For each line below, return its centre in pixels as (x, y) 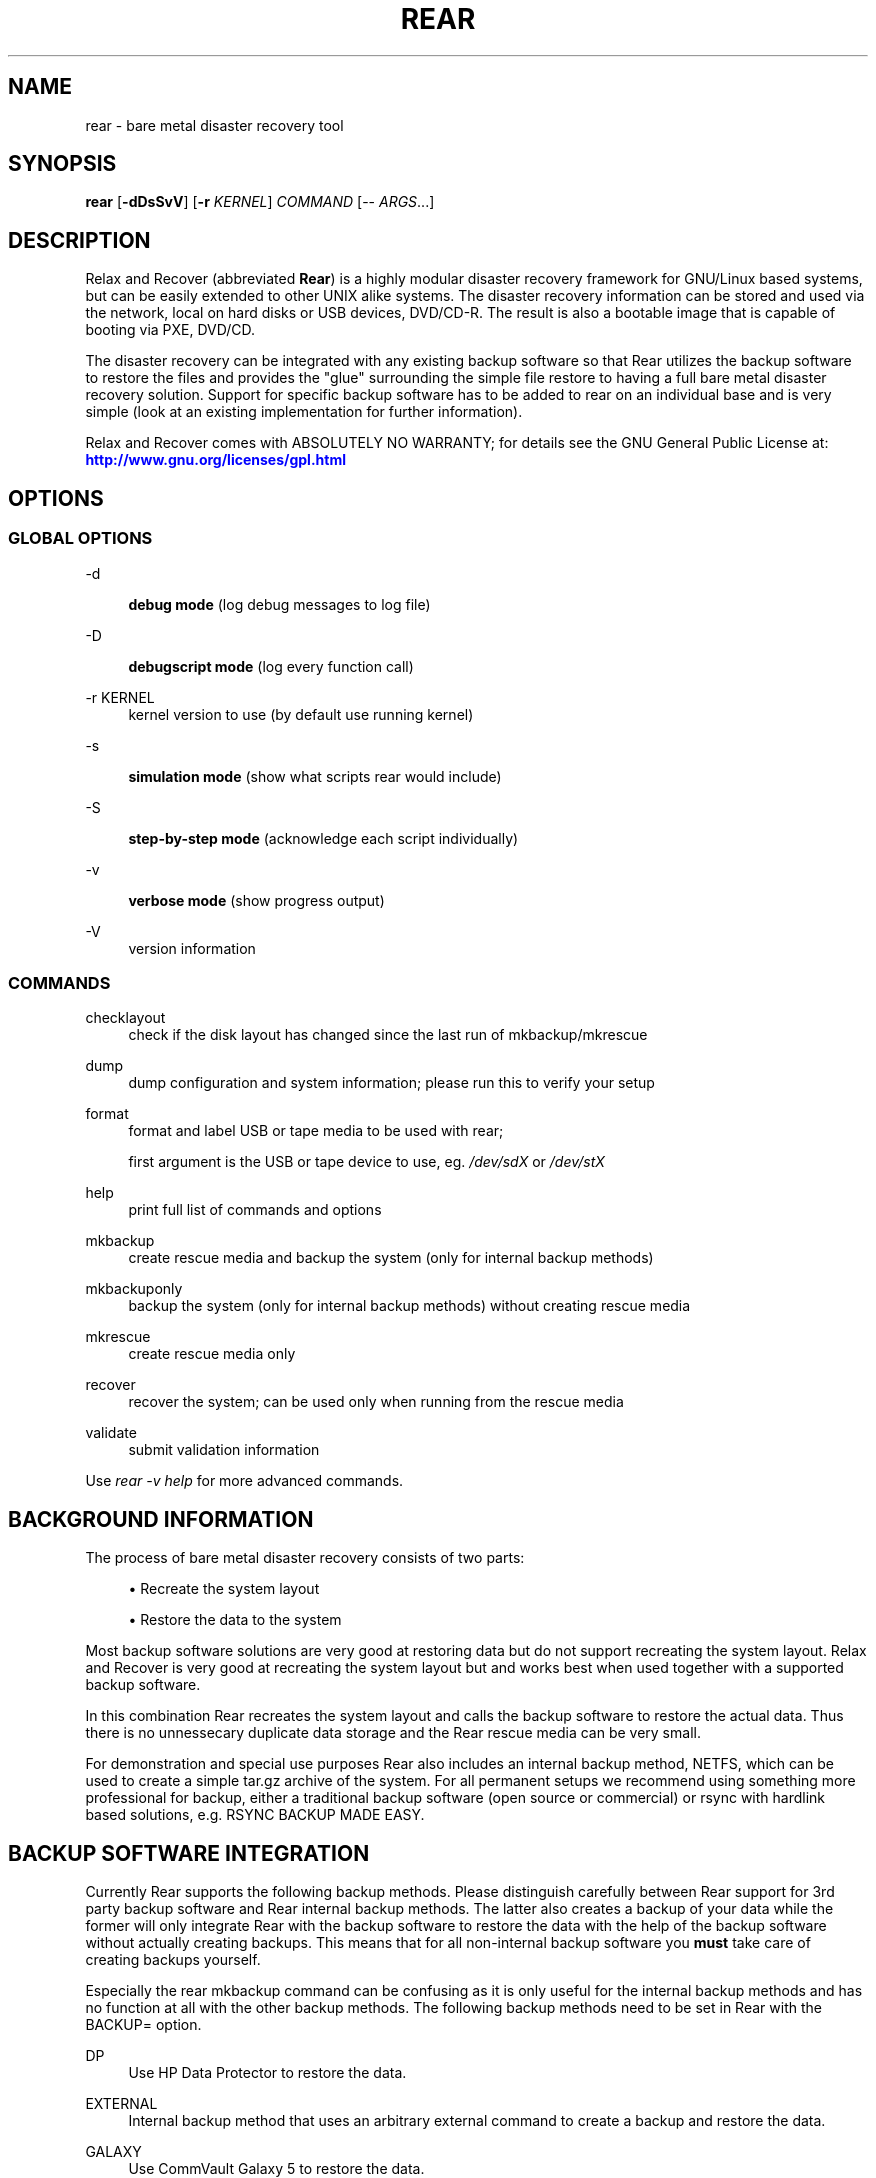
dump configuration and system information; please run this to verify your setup (391, 1083)
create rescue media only (212, 1354)
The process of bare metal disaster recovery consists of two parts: (305, 1558)
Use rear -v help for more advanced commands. (244, 1481)
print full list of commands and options (255, 1210)
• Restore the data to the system (235, 1620)
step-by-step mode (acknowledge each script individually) (323, 838)
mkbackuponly (134, 1289)
